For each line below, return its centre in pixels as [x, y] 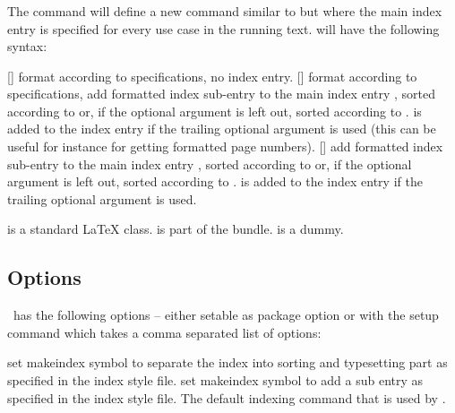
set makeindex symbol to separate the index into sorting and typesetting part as [227, 362]
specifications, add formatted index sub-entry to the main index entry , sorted [222, 94]
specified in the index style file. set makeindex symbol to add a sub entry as [215, 380]
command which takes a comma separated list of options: [164, 332]
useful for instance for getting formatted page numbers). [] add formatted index [225, 146]
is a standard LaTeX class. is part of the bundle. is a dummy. [176, 229]
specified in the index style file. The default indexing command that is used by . [227, 397]
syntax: [27, 46]
